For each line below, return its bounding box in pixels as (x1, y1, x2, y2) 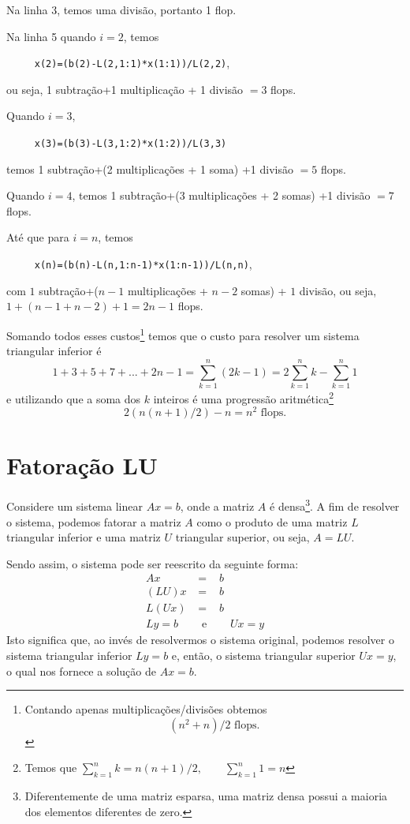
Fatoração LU (6, 449, 158, 481)
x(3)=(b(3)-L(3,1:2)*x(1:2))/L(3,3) (34, 138, 227, 150)
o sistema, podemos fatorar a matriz (6, 513, 181, 530)
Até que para (6, 229, 69, 245)
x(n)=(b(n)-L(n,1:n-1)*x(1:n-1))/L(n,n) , (34, 256, 252, 272)
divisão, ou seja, (299, 282, 377, 298)
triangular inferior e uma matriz (6, 529, 161, 545)
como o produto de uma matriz (196, 513, 348, 530)
